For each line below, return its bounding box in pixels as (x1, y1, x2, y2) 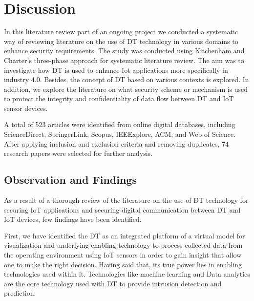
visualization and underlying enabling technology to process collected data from (4, 240, 243, 250)
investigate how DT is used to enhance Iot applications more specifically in (4, 64, 228, 75)
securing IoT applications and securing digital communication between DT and (4, 204, 241, 215)
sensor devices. (4, 103, 48, 113)
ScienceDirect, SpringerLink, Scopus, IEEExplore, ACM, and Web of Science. (4, 129, 236, 139)
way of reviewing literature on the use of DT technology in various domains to (4, 36, 238, 46)
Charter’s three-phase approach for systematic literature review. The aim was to (4, 55, 244, 65)
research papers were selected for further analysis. (4, 148, 152, 158)
